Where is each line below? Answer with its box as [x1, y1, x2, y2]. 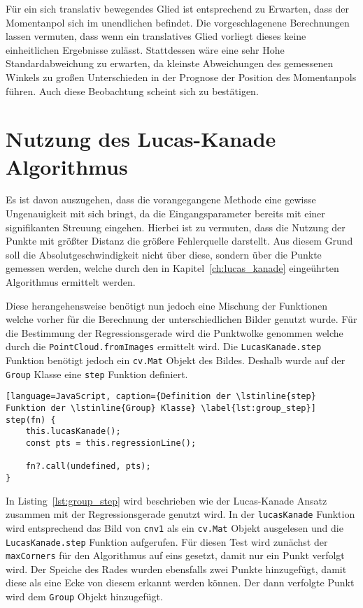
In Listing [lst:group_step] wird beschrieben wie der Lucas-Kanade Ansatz [6, 493, 327, 507]
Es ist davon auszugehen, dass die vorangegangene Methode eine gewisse [6, 192, 316, 207]
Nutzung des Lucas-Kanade [6, 124, 276, 153]
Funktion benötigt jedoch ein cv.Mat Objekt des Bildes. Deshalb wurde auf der [6, 353, 346, 368]
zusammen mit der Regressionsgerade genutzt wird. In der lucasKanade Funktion [6, 507, 355, 521]
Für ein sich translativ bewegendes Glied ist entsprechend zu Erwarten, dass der [6, 1, 349, 15]
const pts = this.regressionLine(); [25, 438, 197, 448]
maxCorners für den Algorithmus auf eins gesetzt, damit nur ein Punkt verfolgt [6, 548, 345, 563]
